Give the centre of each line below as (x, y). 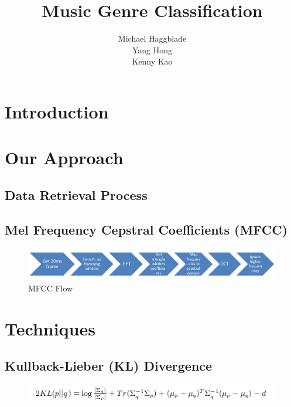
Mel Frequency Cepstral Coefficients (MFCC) (146, 229)
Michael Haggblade (152, 38)
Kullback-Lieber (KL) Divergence (109, 366)
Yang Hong (152, 50)
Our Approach (64, 157)
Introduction (57, 111)
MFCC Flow (51, 288)
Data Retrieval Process (76, 194)
